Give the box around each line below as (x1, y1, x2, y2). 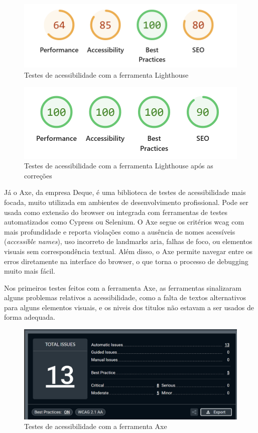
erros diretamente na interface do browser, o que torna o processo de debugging (4, 256, 248, 266)
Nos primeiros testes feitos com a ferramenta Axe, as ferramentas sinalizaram (4, 282, 241, 293)
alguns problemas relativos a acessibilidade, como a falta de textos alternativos (4, 292, 246, 303)
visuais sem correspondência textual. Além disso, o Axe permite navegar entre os (4, 246, 252, 256)
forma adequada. (4, 312, 55, 322)
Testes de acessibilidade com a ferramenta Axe (24, 421, 167, 431)
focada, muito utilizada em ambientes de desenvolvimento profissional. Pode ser (4, 196, 248, 207)
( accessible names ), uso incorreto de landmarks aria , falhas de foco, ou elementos (4, 236, 252, 247)
